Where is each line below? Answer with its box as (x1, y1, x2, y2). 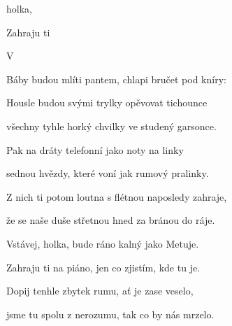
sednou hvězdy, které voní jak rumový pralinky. (6, 166, 209, 180)
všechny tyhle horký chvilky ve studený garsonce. (6, 118, 217, 133)
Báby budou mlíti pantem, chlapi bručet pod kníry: (6, 71, 226, 86)
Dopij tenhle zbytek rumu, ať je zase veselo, (6, 283, 194, 298)
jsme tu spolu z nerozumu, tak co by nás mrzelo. (6, 306, 215, 321)
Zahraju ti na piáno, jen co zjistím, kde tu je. (6, 260, 201, 274)
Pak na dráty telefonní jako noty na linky (6, 142, 184, 157)
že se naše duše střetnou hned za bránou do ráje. (6, 213, 215, 227)
